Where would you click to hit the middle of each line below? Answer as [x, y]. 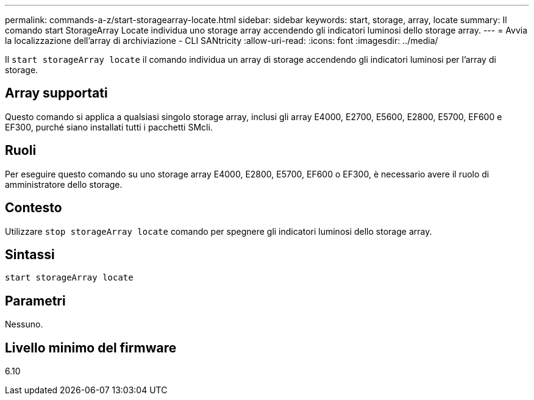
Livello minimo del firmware [91, 348]
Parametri [35, 301]
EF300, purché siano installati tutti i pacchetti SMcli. [109, 127]
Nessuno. [24, 324]
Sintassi [30, 254]
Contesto [34, 208]
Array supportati [56, 93]
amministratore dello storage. [64, 184]
